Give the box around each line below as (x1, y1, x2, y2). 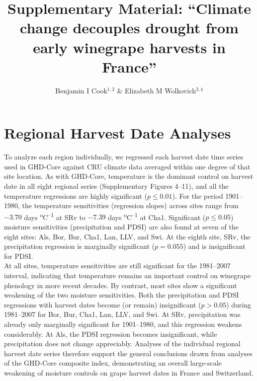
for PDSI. (4, 250, 33, 261)
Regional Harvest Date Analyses (4, 123, 231, 143)
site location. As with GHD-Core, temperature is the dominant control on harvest (4, 171, 254, 181)
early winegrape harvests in (33, 37, 226, 57)
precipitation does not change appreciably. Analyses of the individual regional (4, 338, 241, 349)
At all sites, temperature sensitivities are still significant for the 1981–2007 (4, 260, 231, 271)
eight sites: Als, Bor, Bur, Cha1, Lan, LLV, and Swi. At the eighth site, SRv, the (4, 231, 251, 241)
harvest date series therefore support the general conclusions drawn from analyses (4, 348, 253, 358)
